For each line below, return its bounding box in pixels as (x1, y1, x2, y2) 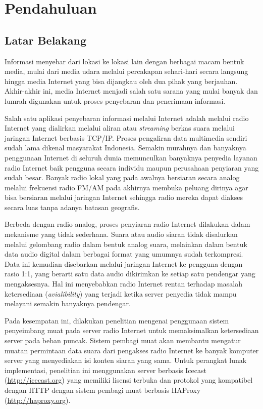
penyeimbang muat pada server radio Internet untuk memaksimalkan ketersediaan (5, 325, 259, 336)
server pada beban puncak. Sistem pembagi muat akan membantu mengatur (5, 335, 241, 346)
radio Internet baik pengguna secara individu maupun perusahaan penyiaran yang (5, 162, 259, 173)
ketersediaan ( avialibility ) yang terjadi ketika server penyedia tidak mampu (5, 288, 237, 299)
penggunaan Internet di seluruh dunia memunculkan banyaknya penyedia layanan (5, 152, 257, 162)
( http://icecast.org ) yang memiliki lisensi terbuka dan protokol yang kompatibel (5, 375, 253, 385)
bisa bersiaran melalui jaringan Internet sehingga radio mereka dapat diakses (5, 192, 243, 202)
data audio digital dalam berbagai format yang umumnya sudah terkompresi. (5, 249, 243, 259)
